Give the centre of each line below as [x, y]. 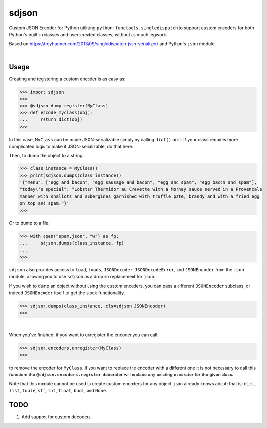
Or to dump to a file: [30, 223]
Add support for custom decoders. [57, 417]
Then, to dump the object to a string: [46, 156]
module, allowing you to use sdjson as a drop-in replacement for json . [82, 277]
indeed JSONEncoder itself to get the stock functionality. [67, 293]
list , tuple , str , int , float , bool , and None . [58, 391]
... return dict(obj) [51, 120]
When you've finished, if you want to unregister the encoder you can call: [84, 335]
